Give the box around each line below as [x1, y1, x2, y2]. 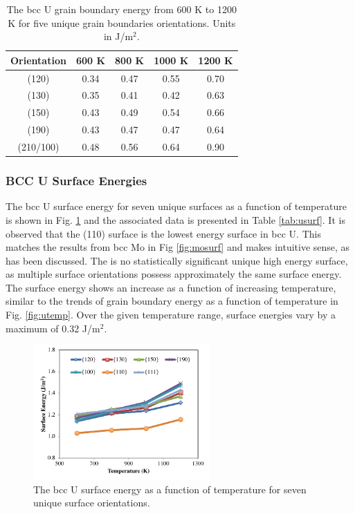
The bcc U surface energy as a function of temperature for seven [33, 482, 307, 496]
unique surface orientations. [33, 495, 150, 510]
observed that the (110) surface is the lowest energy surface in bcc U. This [6, 226, 321, 240]
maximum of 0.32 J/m [6, 321, 100, 335]
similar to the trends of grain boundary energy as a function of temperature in [6, 294, 338, 308]
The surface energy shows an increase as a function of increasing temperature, [6, 280, 336, 294]
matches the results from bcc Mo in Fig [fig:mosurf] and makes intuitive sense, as [6, 240, 350, 254]
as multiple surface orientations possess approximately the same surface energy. [6, 267, 342, 281]
